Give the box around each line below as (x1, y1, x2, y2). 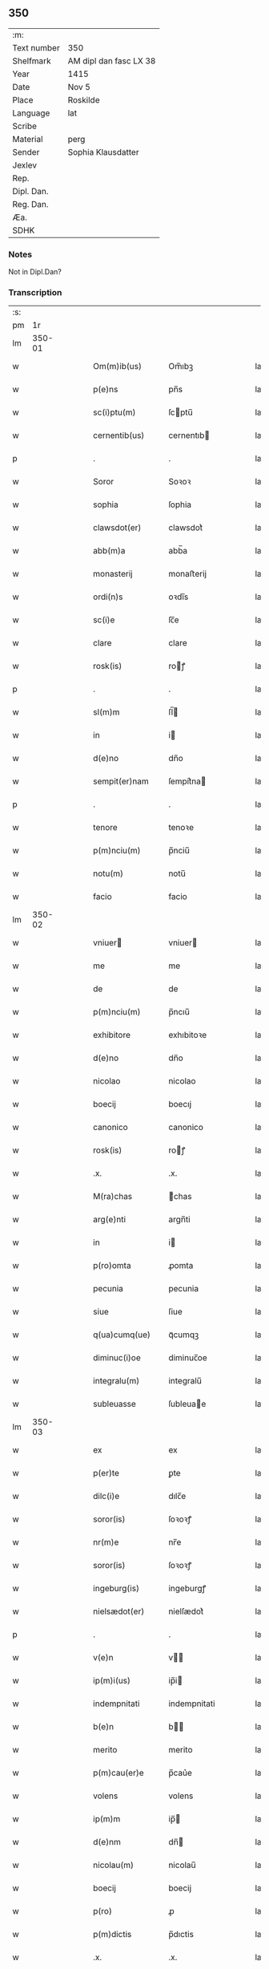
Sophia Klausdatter (67, 146, 139, 157)
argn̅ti (167, 1214, 191, 1226)
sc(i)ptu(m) (93, 407, 136, 418)
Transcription (8, 287, 62, 298)
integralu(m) (93, 1375, 140, 1387)
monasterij (93, 569, 134, 580)
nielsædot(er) (93, 1606, 145, 1617)
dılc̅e (167, 1491, 187, 1502)
